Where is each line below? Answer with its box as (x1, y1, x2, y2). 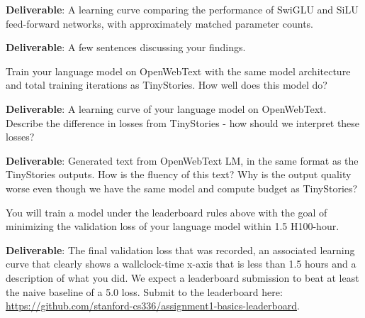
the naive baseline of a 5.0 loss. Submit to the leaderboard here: (6, 284, 283, 299)
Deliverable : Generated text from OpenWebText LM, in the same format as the (6, 153, 359, 168)
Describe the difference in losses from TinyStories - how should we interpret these (6, 115, 360, 130)
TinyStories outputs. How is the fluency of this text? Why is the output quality (6, 167, 352, 182)
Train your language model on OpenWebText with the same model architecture (6, 63, 351, 78)
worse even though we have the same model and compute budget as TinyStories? (6, 180, 358, 195)
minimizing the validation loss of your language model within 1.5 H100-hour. (6, 219, 339, 234)
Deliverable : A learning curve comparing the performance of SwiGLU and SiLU (6, 2, 359, 16)
